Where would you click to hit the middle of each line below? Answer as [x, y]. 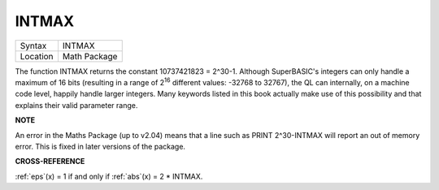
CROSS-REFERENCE [50, 162]
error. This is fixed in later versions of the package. [100, 146]
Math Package [90, 56]
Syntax [33, 45]
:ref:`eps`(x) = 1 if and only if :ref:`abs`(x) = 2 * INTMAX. [109, 176]
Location [37, 56]
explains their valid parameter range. [76, 105]
